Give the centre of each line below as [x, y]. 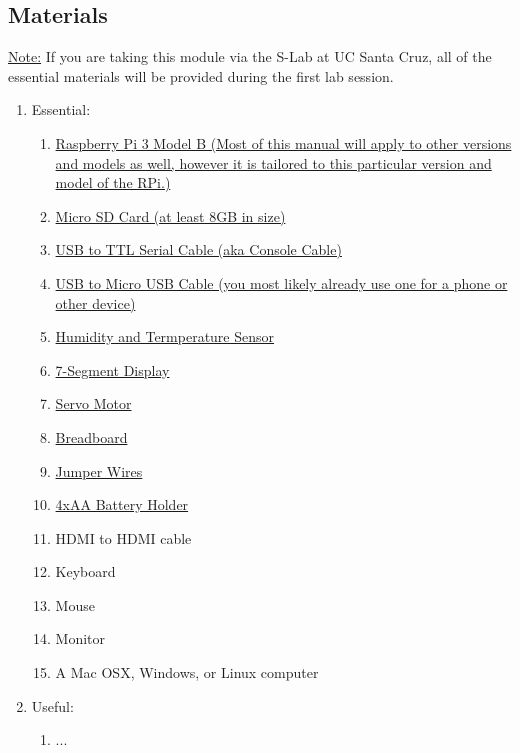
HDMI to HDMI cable [123, 537]
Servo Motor [93, 403]
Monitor [80, 638]
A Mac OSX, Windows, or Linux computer [187, 672]
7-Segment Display [112, 369]
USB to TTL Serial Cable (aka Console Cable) [198, 249]
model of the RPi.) [113, 182]
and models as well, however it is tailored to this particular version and [273, 162]
